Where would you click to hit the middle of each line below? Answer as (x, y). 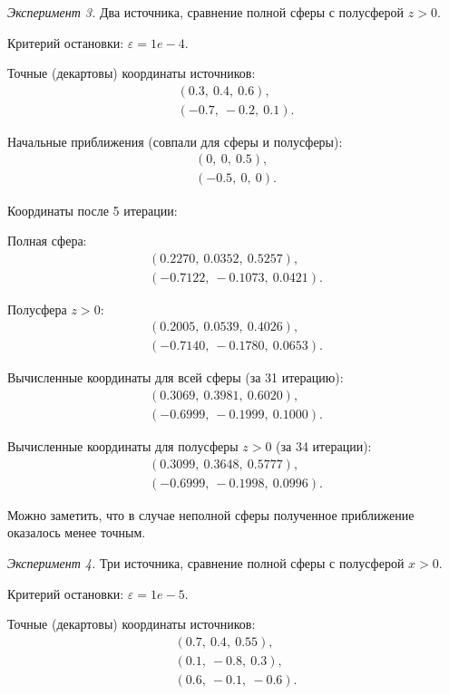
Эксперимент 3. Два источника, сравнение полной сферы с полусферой (206, 12)
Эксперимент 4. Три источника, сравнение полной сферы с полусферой (206, 562)
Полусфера (37, 309)
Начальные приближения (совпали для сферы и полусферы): (175, 141)
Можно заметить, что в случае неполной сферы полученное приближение (211, 514)
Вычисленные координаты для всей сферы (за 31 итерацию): (176, 377)
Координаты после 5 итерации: (93, 210)
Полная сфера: (47, 241)
